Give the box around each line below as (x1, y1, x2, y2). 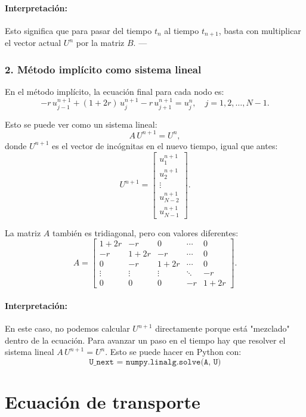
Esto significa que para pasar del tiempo (5, 24, 152, 36)
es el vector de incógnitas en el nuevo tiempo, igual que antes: (52, 139, 278, 152)
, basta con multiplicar (218, 24, 301, 36)
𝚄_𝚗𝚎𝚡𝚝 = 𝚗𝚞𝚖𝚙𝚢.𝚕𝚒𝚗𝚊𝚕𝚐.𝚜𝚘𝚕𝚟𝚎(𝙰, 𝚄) (89, 358, 221, 366)
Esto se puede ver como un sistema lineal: (5, 118, 157, 130)
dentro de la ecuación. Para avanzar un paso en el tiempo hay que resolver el (5, 333, 286, 346)
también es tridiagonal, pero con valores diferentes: (52, 226, 239, 239)
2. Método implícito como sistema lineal (5, 61, 202, 76)
